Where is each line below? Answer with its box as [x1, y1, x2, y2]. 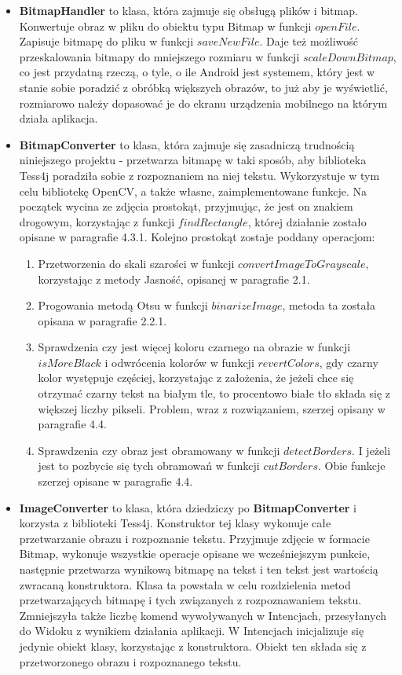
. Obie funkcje [318, 457, 386, 474]
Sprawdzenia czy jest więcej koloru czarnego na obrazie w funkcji [38, 339, 351, 355]
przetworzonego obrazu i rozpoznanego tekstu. [19, 653, 242, 669]
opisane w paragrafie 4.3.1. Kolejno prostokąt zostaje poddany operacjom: [19, 229, 375, 245]
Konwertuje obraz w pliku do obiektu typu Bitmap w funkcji [19, 17, 312, 34]
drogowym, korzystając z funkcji [19, 213, 175, 229]
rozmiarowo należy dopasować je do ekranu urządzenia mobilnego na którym [19, 94, 388, 111]
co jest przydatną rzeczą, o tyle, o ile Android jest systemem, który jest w [19, 64, 375, 80]
